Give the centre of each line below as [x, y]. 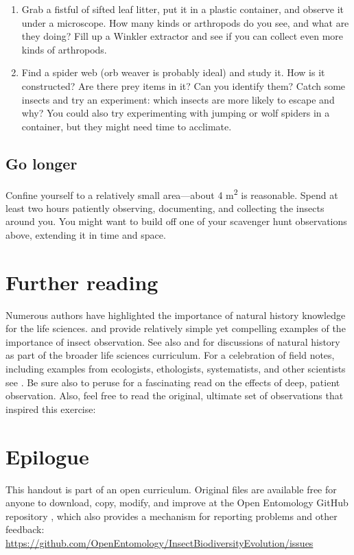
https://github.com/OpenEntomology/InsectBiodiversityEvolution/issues [160, 542]
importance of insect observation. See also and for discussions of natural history [173, 341]
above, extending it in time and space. [86, 234]
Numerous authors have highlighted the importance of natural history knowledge [176, 315]
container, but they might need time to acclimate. [127, 126]
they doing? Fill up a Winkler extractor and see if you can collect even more [182, 36]
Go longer [42, 163]
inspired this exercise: [51, 409]
